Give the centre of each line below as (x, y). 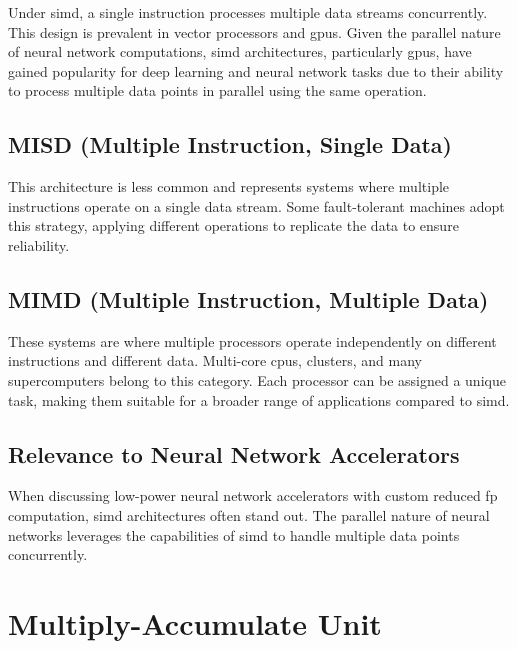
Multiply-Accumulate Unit (195, 622)
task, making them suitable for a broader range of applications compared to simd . (259, 399)
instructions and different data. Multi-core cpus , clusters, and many (215, 360)
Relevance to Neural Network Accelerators (234, 453)
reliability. (39, 244)
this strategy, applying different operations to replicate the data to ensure (233, 225)
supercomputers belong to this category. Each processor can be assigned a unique (257, 379)
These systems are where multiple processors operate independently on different (252, 340)
